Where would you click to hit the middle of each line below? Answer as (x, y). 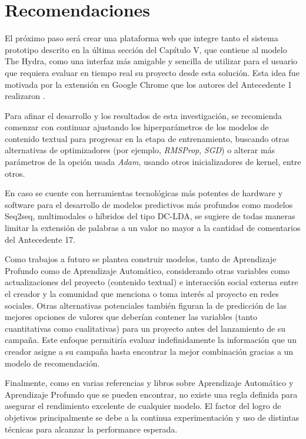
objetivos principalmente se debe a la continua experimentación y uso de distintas (152, 417)
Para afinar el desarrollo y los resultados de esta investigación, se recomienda (144, 115)
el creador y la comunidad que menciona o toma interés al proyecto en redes (142, 293)
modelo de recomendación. (52, 363)
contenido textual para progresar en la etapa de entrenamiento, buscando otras (147, 138)
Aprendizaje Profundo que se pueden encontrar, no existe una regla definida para (151, 394)
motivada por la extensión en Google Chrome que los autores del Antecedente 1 (149, 84)
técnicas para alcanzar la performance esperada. (91, 429)
